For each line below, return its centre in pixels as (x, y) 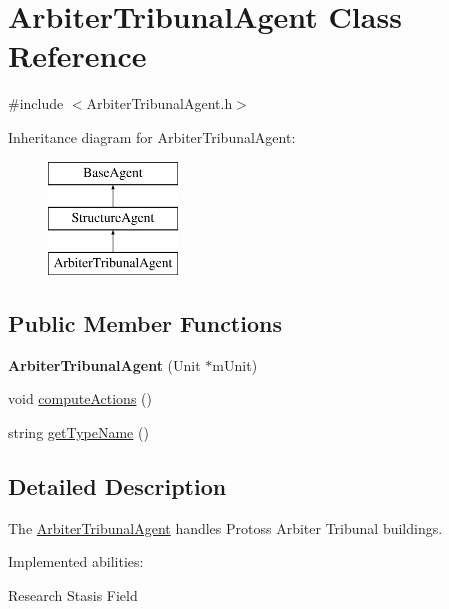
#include (36, 103)
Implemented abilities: (76, 561)
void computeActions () (80, 398)
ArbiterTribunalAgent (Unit (104, 364)
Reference (77, 55)
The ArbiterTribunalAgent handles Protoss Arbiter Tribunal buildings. (225, 527)
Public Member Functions (145, 322)
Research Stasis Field (73, 594)
